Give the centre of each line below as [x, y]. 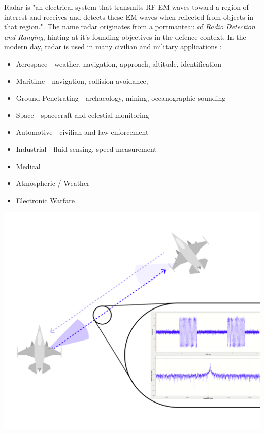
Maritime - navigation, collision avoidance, [82, 81]
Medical [28, 166]
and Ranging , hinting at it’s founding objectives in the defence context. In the [125, 36]
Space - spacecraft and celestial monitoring [82, 115]
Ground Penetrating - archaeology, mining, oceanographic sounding [121, 98]
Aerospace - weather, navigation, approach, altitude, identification [119, 63]
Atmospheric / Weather [53, 183]
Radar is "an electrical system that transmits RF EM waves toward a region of [126, 7]
